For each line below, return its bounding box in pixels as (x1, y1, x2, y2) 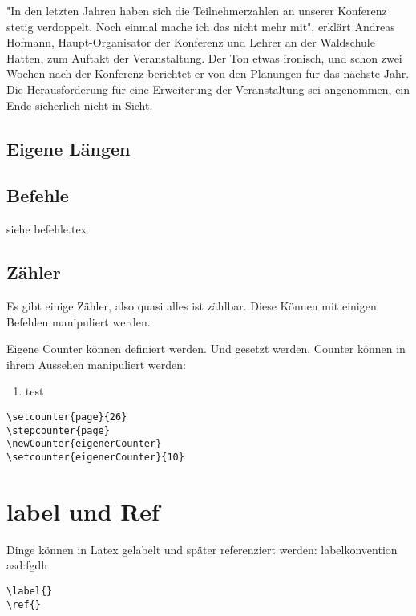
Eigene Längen (6, 136, 131, 160)
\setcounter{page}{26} (6, 411, 127, 423)
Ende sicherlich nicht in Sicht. (6, 96, 153, 113)
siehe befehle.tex (6, 221, 87, 237)
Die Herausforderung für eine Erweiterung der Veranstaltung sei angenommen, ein (6, 80, 410, 97)
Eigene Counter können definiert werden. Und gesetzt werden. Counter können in (6, 340, 406, 357)
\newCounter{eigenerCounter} (6, 438, 162, 450)
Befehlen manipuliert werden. (6, 313, 151, 330)
